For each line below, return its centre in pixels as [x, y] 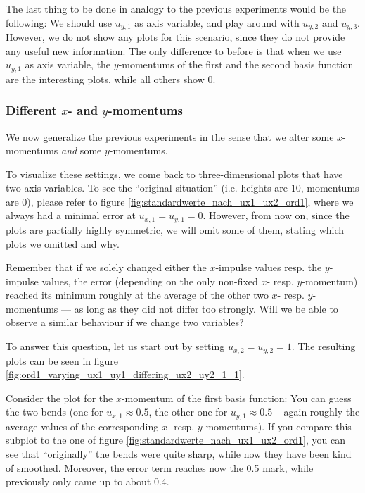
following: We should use [59, 22]
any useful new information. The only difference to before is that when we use [174, 50]
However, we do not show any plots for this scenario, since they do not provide [175, 37]
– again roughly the [318, 412]
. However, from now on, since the [276, 215]
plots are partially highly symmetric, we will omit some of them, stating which [175, 229]
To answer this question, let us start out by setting [115, 346]
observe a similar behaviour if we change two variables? [125, 322]
